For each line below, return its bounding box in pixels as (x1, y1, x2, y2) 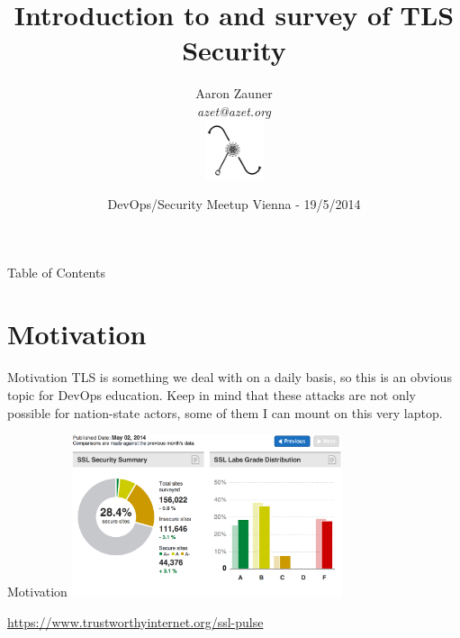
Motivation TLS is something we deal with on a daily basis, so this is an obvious (7, 368, 452, 387)
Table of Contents (7, 262, 105, 281)
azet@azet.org (197, 101, 271, 120)
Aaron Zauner (195, 84, 273, 103)
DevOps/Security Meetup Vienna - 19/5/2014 (107, 195, 361, 214)
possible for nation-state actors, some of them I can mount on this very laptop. (7, 403, 443, 422)
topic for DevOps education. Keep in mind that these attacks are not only (7, 386, 416, 404)
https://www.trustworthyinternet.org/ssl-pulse (7, 612, 264, 631)
